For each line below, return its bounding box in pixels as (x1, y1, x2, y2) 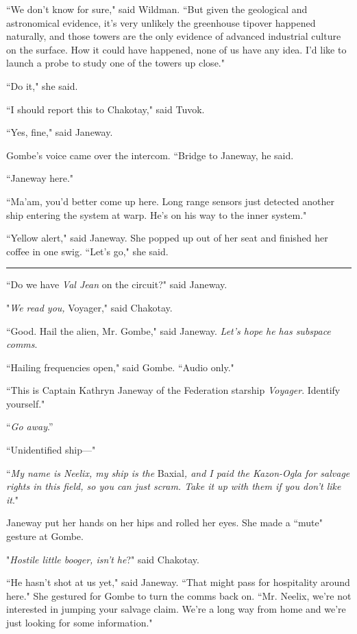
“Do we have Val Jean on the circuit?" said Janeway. (6, 277, 227, 292)
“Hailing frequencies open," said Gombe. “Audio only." (6, 360, 234, 374)
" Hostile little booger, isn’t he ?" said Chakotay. (6, 552, 199, 566)
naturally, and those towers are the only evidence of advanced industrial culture (6, 29, 341, 43)
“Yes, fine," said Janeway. (6, 125, 113, 139)
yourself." (6, 396, 45, 410)
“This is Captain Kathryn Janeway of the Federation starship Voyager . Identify (6, 383, 341, 397)
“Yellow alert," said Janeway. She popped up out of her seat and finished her (6, 231, 328, 245)
